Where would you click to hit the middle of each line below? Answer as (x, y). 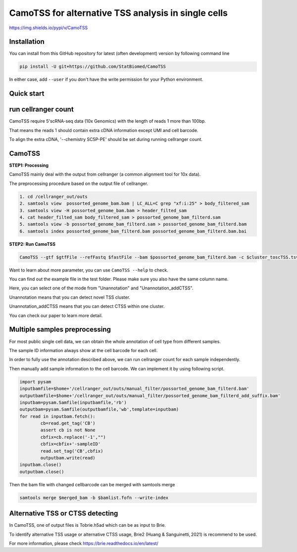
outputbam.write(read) (68, 458)
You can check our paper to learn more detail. (56, 315)
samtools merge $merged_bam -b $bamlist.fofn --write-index (94, 498)
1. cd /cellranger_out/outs (53, 196)
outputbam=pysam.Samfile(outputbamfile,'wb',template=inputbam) (99, 410)
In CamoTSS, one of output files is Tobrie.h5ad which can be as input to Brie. (87, 525)
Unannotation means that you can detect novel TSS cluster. (70, 297)
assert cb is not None (68, 430)
